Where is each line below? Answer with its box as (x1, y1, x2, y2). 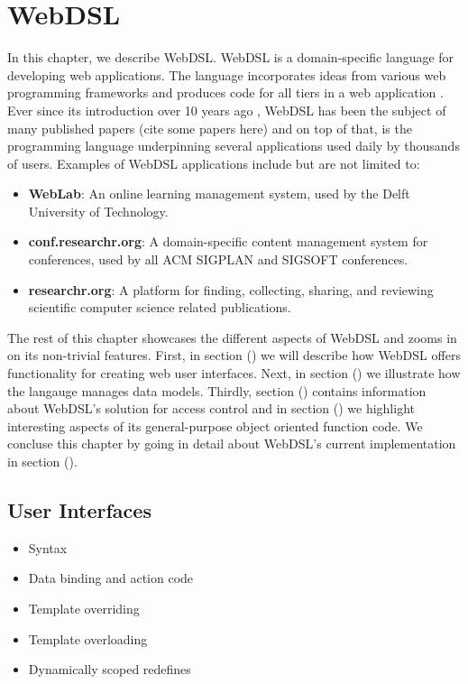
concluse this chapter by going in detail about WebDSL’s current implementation (7, 434, 456, 453)
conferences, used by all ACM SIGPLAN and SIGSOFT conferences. (28, 250, 408, 269)
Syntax (28, 538, 68, 557)
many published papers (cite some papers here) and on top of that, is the (7, 118, 412, 137)
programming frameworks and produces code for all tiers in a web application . (7, 83, 444, 102)
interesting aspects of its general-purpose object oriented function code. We (7, 416, 423, 435)
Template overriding (28, 598, 140, 617)
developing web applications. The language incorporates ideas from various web (7, 65, 446, 84)
